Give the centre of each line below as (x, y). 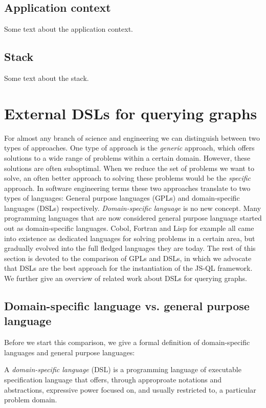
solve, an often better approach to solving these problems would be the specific (128, 178)
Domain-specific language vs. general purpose (127, 306)
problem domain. (31, 400)
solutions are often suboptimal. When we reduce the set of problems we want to (129, 168)
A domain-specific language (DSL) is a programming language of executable (123, 369)
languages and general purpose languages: (70, 352)
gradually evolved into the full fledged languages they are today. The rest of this (130, 248)
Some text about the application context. (69, 29)
